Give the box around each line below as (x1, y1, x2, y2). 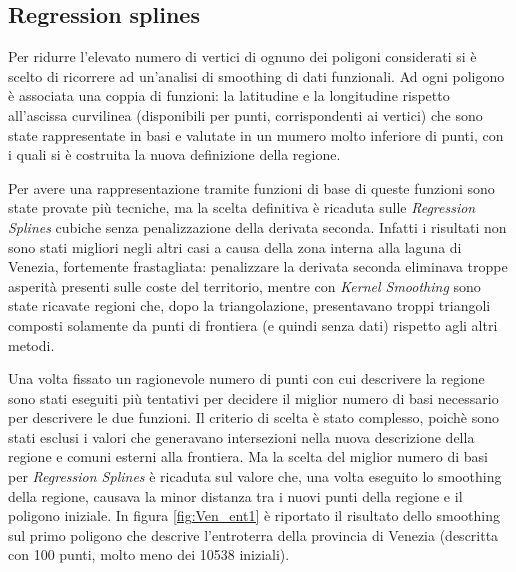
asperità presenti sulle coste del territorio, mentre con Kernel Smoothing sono (8, 275, 481, 296)
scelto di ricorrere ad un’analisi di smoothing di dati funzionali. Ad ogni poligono (8, 65, 505, 86)
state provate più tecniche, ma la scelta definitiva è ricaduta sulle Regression (8, 197, 476, 218)
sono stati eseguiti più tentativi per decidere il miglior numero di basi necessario (8, 387, 499, 408)
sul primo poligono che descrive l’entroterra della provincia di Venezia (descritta (8, 524, 499, 545)
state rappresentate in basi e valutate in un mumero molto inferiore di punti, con (8, 124, 504, 145)
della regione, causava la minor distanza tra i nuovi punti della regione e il (8, 485, 463, 506)
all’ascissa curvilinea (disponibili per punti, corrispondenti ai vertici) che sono (8, 104, 483, 125)
